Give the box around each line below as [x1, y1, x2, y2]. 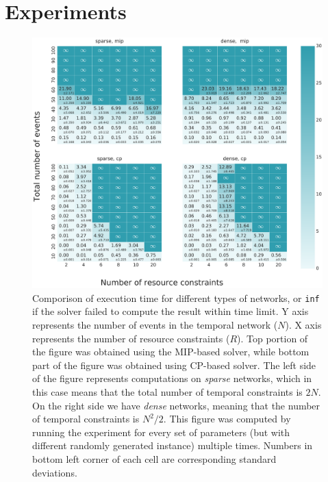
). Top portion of [237, 331, 308, 345]
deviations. [32, 465, 77, 479]
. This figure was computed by [163, 411, 291, 426]
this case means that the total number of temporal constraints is [32, 384, 303, 398]
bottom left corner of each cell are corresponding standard [32, 451, 277, 466]
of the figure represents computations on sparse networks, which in [32, 371, 312, 385]
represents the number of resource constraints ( [32, 331, 230, 345]
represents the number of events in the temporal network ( [32, 318, 278, 331]
